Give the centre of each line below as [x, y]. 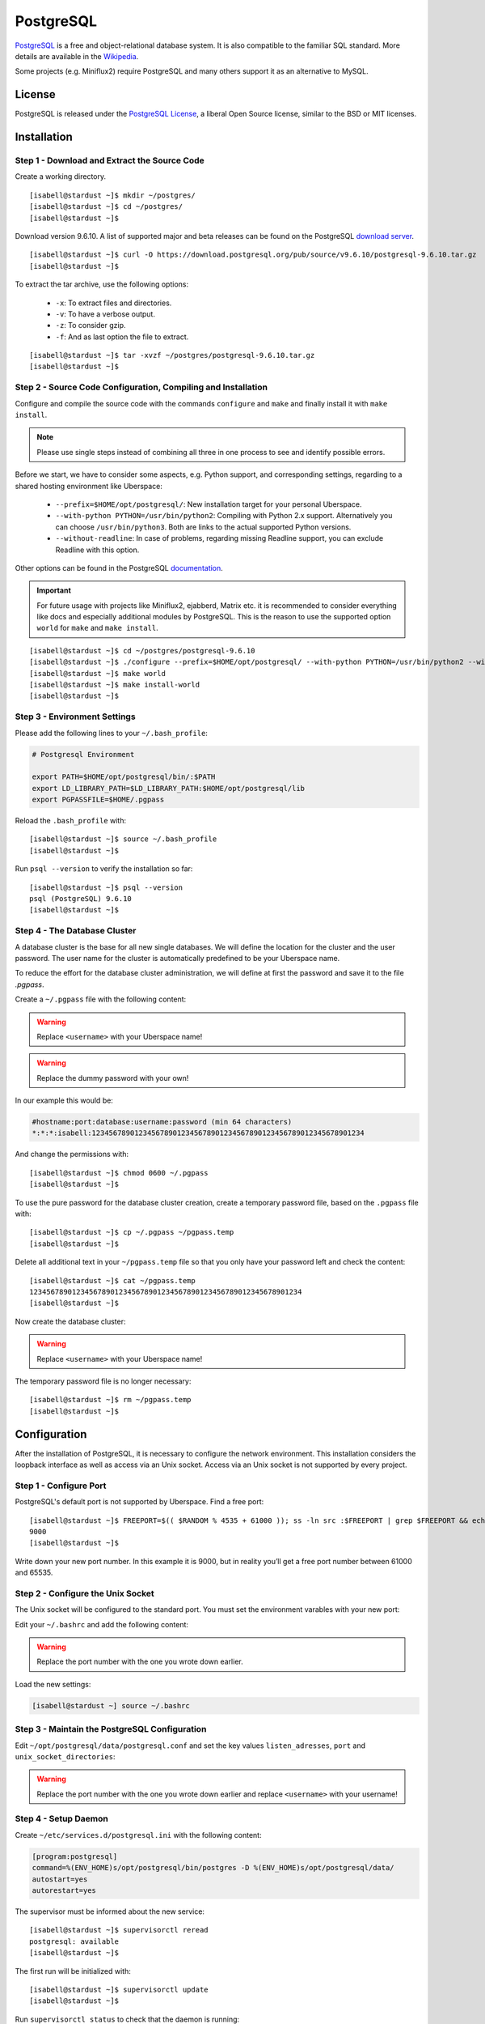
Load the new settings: [53, 1684]
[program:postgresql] [75, 1856]
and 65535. [34, 1573]
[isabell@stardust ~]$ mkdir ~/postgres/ [112, 195]
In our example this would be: [64, 1100]
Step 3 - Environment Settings [76, 716]
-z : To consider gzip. [91, 325]
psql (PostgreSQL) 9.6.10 [81, 899]
